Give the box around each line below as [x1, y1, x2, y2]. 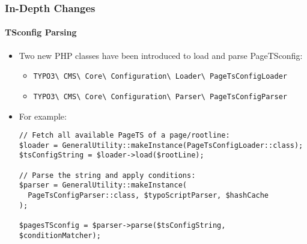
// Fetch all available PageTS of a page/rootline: [19, 131, 230, 140]
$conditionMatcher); [19, 231, 101, 240]
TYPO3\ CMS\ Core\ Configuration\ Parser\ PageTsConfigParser [33, 92, 287, 101]
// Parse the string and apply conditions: [19, 171, 196, 180]
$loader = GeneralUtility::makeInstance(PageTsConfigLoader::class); [19, 141, 303, 150]
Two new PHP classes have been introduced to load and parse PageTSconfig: [19, 49, 303, 61]
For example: [19, 109, 67, 122]
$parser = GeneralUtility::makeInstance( [19, 181, 187, 190]
